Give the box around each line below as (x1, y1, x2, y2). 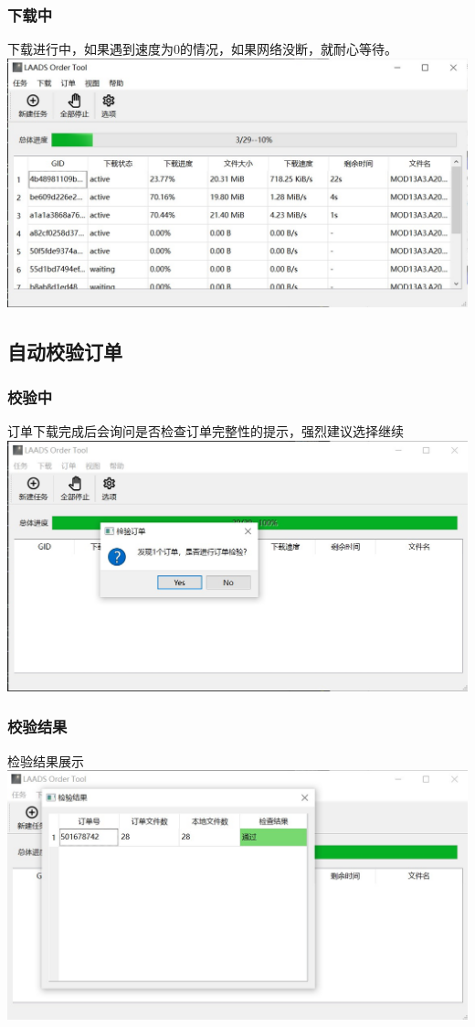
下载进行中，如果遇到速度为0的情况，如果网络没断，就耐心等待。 (7, 39, 397, 59)
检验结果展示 (7, 751, 84, 770)
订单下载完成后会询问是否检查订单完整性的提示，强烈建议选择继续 (7, 422, 404, 441)
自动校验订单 (7, 337, 122, 366)
